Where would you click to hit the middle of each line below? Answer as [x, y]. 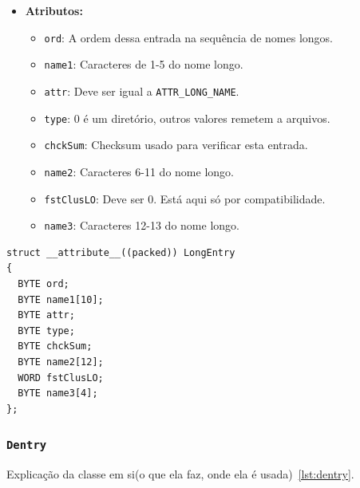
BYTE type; [46, 331]
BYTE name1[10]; [61, 299]
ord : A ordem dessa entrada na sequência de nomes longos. [188, 37]
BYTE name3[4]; [58, 394]
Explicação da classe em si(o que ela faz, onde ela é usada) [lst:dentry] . [180, 474]
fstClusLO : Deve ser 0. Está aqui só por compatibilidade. [185, 198]
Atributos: [54, 10]
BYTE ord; [44, 284]
